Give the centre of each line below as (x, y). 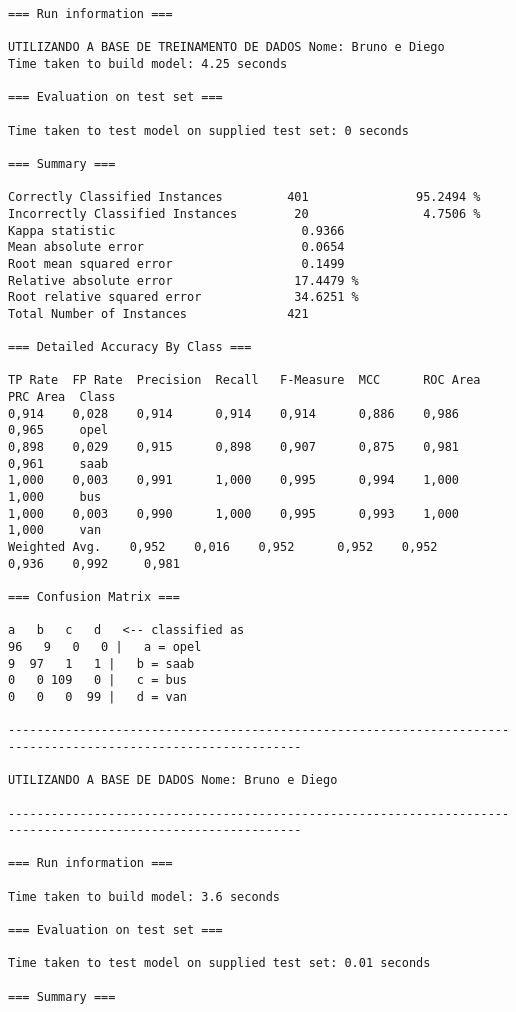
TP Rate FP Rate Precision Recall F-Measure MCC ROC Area (244, 380)
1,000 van (55, 530)
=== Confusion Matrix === (94, 596)
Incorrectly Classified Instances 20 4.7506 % (244, 213)
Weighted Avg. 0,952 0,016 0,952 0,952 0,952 (223, 547)
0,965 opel (58, 430)
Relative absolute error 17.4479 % (183, 280)
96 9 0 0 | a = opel (105, 646)
